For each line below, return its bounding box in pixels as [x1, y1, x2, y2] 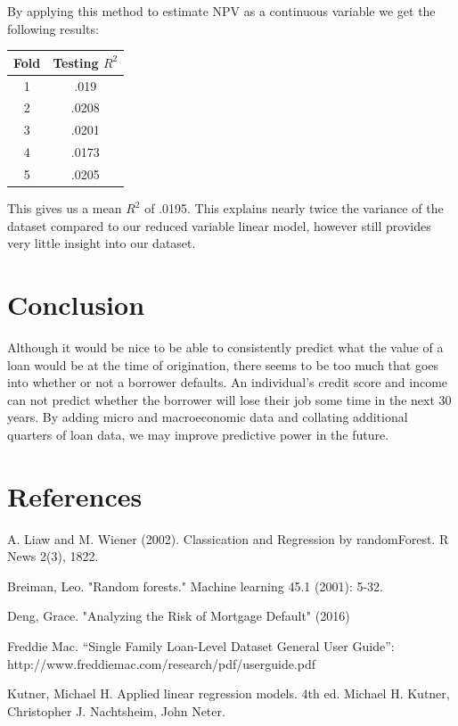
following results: [7, 19, 99, 37]
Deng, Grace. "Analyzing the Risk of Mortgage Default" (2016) [7, 606, 350, 625]
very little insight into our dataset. [7, 234, 196, 252]
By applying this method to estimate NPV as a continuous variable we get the [7, 2, 436, 20]
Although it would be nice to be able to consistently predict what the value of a [7, 337, 444, 356]
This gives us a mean [7, 199, 122, 217]
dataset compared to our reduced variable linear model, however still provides [7, 216, 431, 235]
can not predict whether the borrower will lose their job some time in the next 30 [7, 390, 452, 408]
